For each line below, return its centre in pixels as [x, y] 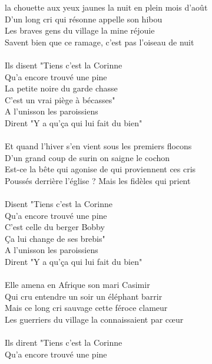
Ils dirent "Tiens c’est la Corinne [64, 342]
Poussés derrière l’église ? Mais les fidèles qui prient [98, 180]
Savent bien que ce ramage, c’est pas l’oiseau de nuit [100, 42]
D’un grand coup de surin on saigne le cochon [87, 157]
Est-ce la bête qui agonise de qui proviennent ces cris [100, 169]
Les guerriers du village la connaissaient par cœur [94, 319]
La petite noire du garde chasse [61, 88]
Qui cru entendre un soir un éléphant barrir [84, 296]
